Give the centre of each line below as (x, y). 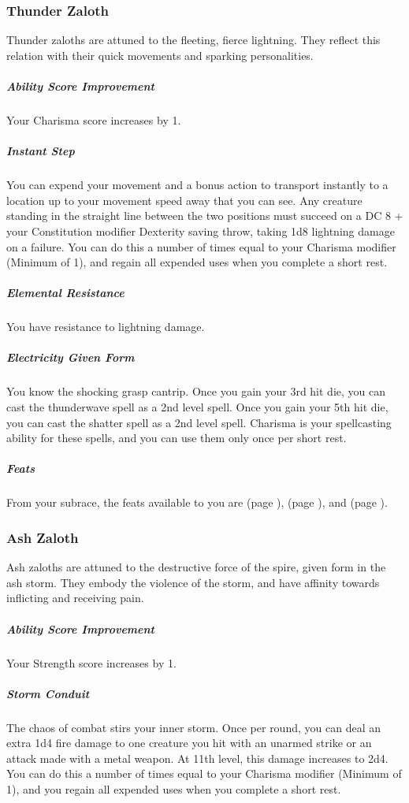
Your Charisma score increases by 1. (94, 119)
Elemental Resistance (65, 293)
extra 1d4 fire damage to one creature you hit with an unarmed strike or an (189, 743)
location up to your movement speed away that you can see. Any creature (184, 200)
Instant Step (41, 151)
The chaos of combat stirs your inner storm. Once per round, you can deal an (193, 727)
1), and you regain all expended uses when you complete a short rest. (174, 789)
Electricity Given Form (71, 357)
